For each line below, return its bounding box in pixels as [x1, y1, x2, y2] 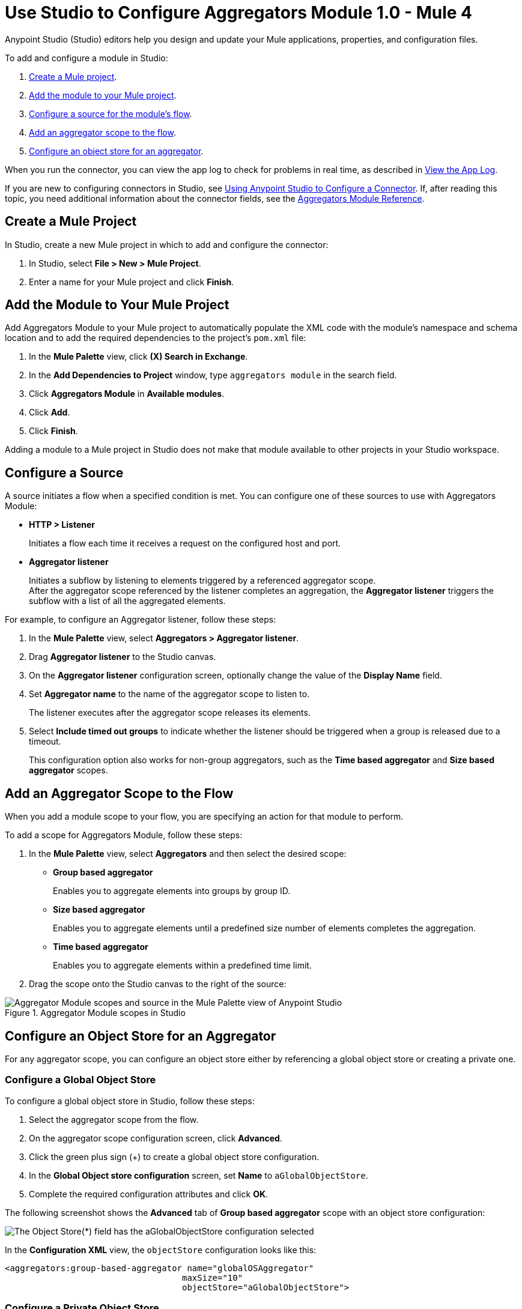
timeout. [29, 736, 61, 747]
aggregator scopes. [29, 765, 108, 776]
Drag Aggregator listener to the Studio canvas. [29, 651, 216, 662]
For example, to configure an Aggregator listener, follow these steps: [5, 614, 276, 625]
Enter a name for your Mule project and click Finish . [29, 276, 234, 287]
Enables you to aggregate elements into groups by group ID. [53, 886, 291, 896]
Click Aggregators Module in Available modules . [29, 388, 225, 399]
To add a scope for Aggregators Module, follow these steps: [5, 830, 243, 841]
